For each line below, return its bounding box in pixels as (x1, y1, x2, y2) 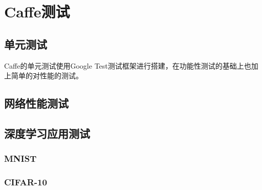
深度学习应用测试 (4, 125, 90, 141)
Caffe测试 (4, 1, 70, 22)
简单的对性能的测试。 (11, 70, 83, 81)
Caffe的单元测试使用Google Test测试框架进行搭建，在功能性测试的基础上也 (4, 60, 251, 71)
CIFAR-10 (4, 176, 47, 188)
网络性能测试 (4, 95, 69, 111)
